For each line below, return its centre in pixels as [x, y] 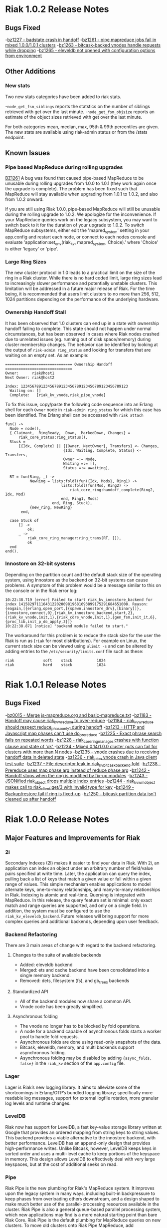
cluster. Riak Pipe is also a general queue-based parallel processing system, [83, 1209]
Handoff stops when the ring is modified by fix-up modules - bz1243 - [77, 775]
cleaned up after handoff [31, 799]
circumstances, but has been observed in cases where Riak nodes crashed [82, 334]
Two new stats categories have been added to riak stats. [63, 97]
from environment [24, 56]
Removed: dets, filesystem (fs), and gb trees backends [75, 981]
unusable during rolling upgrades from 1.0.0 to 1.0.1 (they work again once [81, 183]
